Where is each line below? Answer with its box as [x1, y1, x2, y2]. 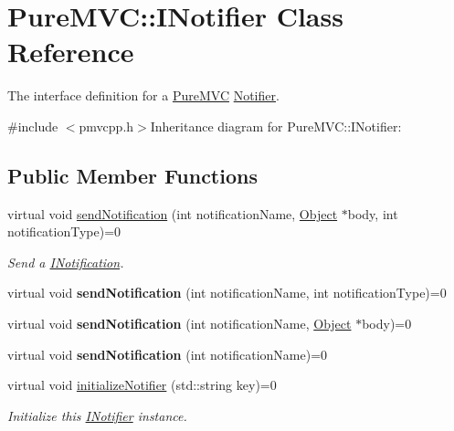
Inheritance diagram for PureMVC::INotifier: [150, 116, 402, 135]
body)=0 [362, 314, 412, 333]
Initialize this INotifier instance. [7, 405, 187, 425]
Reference [7, 33, 134, 70]
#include [7, 116, 58, 135]
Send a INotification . [7, 252, 124, 271]
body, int [347, 204, 398, 223]
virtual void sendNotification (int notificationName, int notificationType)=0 [7, 283, 447, 302]
